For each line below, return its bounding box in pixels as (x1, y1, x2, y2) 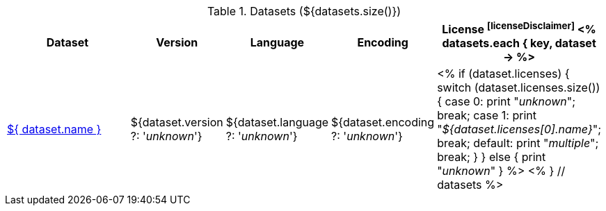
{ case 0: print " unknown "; (437, 94, 576, 109)
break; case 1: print (437, 108, 536, 123)
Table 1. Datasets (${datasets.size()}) (207, 4, 401, 18)
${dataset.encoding (331, 115, 435, 130)
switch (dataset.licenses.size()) (437, 81, 600, 95)
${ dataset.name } (7, 122, 102, 137)
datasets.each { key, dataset (442, 36, 596, 51)
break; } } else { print (437, 150, 546, 164)
